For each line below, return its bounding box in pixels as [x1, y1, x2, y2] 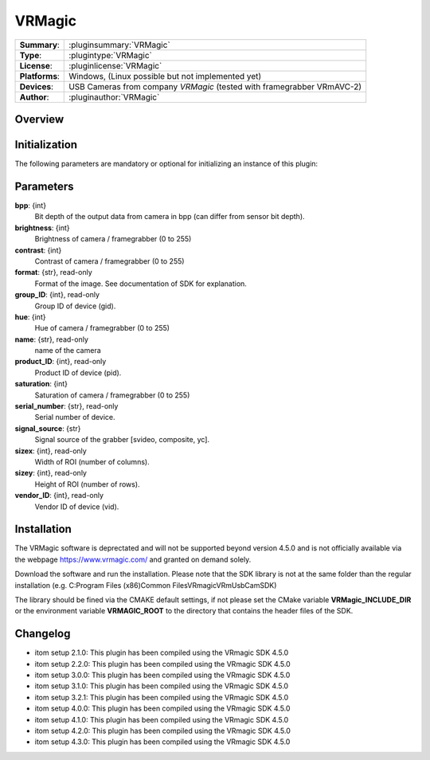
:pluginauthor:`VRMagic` [68, 92, 160, 103]
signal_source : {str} [14, 423, 81, 433]
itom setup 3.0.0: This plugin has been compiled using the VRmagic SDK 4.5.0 [34, 670, 291, 680]
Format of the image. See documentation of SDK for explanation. [34, 279, 247, 288]
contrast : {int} [14, 245, 62, 255]
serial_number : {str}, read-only [14, 402, 119, 411]
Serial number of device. [34, 413, 115, 422]
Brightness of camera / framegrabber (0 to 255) [34, 234, 192, 244]
